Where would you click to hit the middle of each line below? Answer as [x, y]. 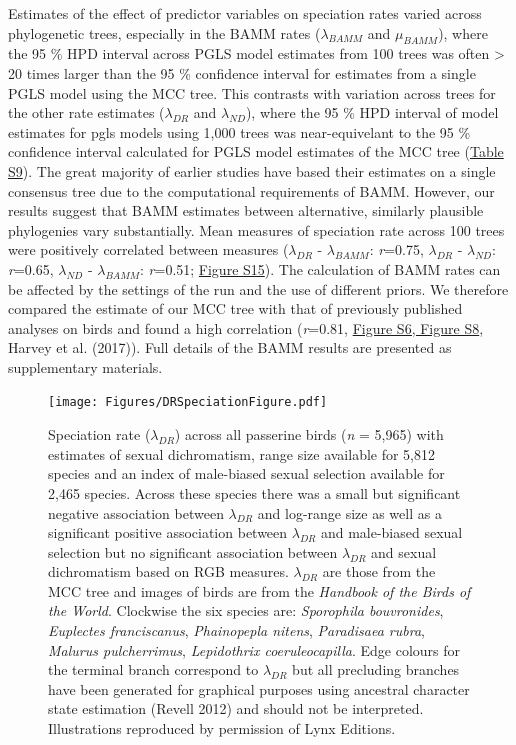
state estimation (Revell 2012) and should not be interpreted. [236, 708]
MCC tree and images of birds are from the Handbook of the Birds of [259, 590]
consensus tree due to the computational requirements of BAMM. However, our [251, 190]
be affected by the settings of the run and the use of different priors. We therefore [258, 288]
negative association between [136, 512]
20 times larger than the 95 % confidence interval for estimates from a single [242, 72]
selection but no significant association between [193, 551]
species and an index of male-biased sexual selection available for [246, 473]
